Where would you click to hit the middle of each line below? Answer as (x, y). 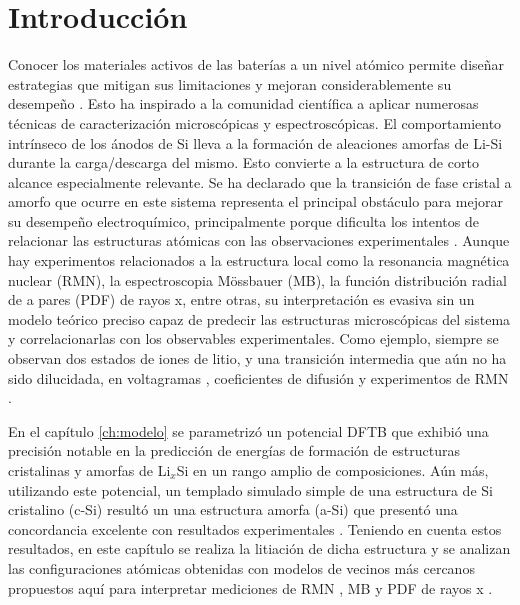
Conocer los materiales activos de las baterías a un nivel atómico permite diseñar (256, 64)
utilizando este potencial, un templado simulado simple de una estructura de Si (250, 489)
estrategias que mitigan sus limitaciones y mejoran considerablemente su (230, 83)
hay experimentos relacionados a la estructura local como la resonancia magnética (259, 260)
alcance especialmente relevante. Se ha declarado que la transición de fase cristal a (260, 181)
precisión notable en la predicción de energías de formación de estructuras (234, 450)
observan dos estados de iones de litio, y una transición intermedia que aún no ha (257, 358)
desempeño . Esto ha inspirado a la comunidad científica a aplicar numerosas (243, 103)
